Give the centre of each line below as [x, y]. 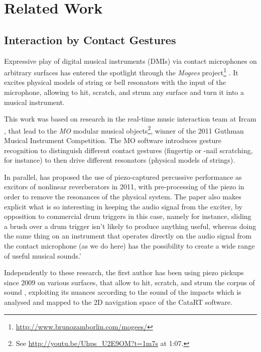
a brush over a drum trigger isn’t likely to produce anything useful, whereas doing [130, 226]
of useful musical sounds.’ [43, 255]
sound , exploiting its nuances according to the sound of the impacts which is [123, 292]
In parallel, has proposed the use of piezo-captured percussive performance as [123, 177]
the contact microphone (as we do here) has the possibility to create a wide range [129, 245]
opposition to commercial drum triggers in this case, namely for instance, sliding [128, 216]
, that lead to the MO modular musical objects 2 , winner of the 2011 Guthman [124, 130]
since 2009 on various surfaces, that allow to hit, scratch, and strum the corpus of [129, 282]
